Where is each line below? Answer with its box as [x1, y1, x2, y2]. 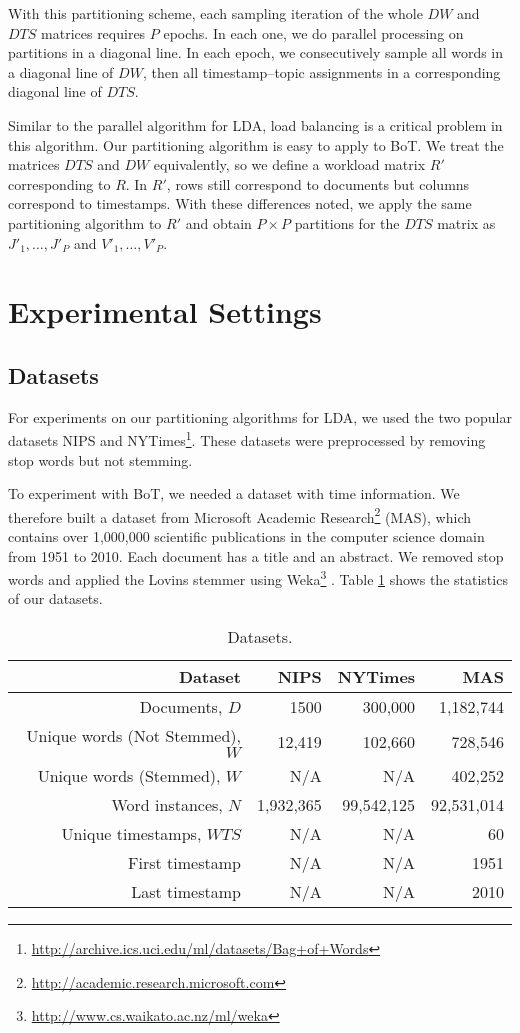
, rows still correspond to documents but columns [166, 173, 470, 194]
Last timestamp [131, 880, 241, 904]
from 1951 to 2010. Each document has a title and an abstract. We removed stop [8, 545, 504, 566]
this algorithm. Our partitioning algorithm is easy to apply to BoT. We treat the [8, 134, 504, 155]
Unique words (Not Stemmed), [26, 724, 241, 748]
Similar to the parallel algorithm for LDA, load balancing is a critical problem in [8, 114, 503, 135]
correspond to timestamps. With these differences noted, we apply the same [8, 193, 472, 214]
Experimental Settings [8, 291, 322, 332]
